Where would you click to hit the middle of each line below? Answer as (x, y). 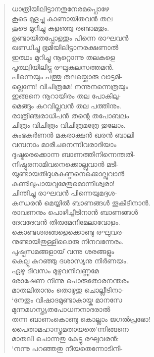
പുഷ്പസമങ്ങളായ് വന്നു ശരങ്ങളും (63, 251)
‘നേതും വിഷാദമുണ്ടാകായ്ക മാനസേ (67, 299)
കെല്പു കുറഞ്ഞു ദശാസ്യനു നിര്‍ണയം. (70, 261)
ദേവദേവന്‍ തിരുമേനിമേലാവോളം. (66, 222)
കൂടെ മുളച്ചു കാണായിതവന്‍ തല (62, 18)
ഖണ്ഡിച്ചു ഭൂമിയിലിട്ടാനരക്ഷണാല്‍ (65, 47)
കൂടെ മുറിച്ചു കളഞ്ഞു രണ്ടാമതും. (60, 28)
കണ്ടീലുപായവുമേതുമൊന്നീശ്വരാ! (63, 183)
